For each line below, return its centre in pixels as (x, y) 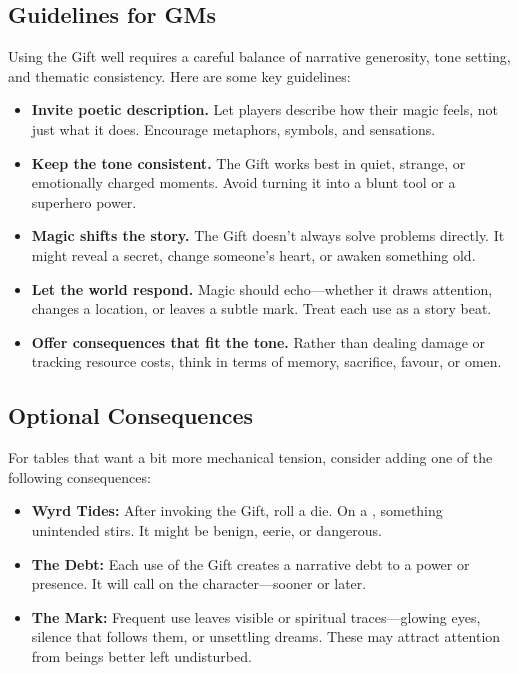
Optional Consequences (131, 415)
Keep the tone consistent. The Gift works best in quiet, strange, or (248, 162)
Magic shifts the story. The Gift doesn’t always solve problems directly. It (268, 235)
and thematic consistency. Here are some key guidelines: (179, 75)
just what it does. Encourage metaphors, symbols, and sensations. (233, 128)
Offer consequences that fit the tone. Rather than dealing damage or (258, 341)
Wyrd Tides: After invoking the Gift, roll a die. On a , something (237, 510)
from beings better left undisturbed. (141, 655)
